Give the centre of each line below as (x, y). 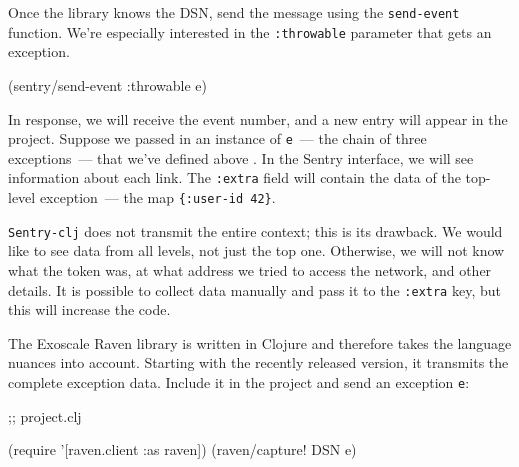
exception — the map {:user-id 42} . (157, 197)
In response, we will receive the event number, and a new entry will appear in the (258, 118)
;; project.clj (45, 415)
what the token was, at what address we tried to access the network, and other (250, 269)
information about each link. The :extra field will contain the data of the (234, 177)
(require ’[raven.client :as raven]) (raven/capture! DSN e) (182, 449)
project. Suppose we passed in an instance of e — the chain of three (217, 138)
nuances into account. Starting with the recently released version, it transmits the (258, 362)
